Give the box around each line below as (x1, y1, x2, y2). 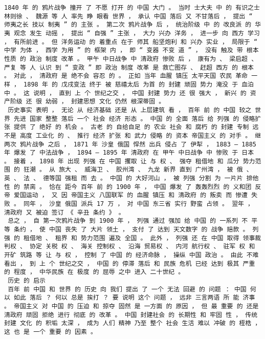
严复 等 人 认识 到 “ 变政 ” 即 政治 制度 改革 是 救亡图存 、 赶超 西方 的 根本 (4, 63, 254, 71)
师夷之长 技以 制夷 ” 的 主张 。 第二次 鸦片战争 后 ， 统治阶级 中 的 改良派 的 (4, 21, 252, 29)
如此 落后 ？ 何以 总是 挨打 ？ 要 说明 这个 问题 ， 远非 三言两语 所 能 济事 (14, 294, 255, 302)
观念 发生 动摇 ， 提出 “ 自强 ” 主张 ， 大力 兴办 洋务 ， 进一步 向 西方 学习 (14, 29, 260, 37)
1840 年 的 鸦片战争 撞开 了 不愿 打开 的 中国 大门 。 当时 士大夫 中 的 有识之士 (4, 4, 260, 11)
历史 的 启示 (8, 277, 46, 284)
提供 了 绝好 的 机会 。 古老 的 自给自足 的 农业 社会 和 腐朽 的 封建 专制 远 (14, 123, 259, 131)
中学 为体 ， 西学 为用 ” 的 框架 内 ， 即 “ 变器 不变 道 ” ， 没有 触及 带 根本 (4, 47, 259, 54)
